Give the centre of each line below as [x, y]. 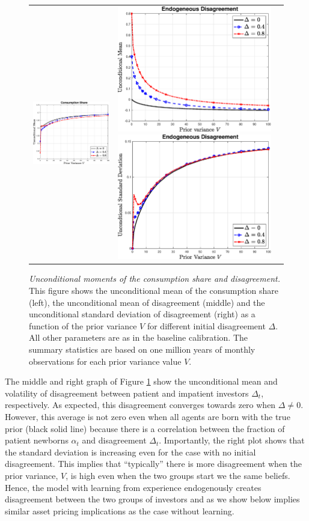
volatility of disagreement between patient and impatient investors [127, 393]
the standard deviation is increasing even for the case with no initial [130, 452]
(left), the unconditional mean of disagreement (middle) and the [147, 302]
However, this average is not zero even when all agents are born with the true [148, 416]
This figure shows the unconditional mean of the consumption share [154, 291]
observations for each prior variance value [105, 361]
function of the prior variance [83, 325]
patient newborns [37, 440]
